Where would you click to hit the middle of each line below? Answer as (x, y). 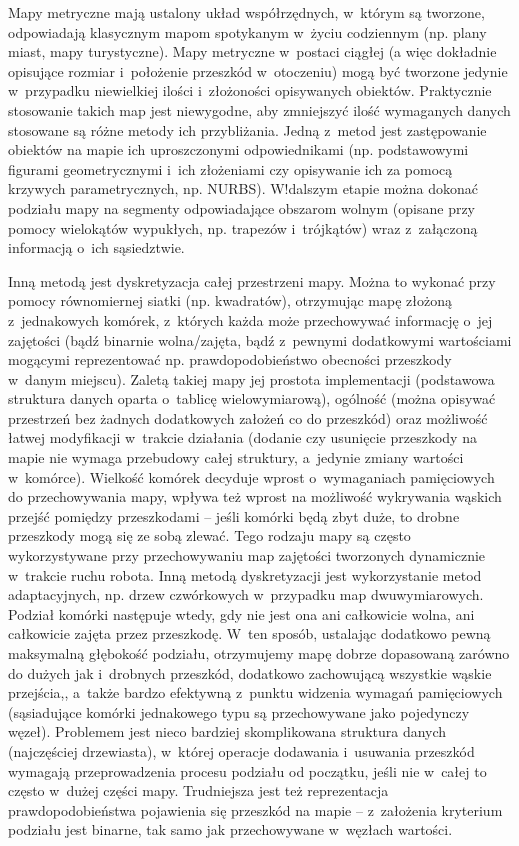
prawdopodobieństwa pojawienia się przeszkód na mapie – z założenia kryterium (255, 809)
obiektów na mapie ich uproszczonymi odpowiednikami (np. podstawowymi (238, 149)
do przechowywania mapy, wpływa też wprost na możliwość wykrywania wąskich (255, 496)
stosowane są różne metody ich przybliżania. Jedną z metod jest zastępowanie (247, 129)
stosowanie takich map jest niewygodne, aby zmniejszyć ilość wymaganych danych (259, 109)
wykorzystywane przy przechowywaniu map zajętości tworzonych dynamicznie (247, 555)
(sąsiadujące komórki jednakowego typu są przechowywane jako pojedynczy (239, 711)
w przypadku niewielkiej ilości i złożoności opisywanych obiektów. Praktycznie (250, 90)
